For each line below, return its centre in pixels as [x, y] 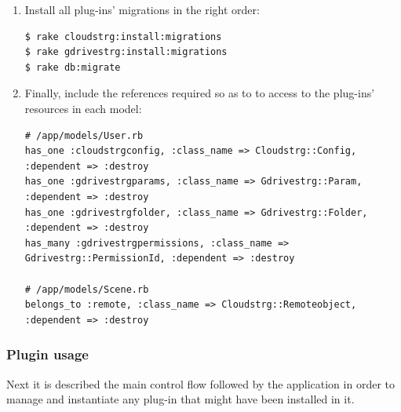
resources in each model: [83, 108]
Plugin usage [47, 354]
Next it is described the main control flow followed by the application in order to [200, 383]
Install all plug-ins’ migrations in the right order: [142, 9]
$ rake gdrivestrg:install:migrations [126, 52]
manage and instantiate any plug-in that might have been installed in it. [180, 399]
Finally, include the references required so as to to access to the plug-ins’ [200, 93]
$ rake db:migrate [73, 67]
